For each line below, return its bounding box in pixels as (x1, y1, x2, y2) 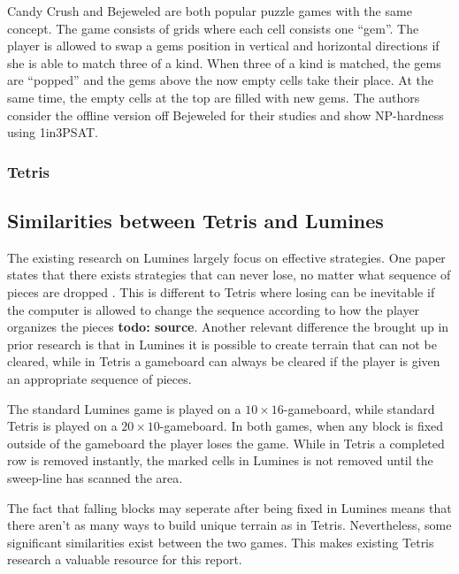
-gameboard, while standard (283, 399, 435, 417)
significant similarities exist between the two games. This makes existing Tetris (7, 532, 434, 551)
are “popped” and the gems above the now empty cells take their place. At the (7, 71, 434, 89)
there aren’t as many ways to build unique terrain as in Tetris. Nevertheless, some (7, 516, 452, 534)
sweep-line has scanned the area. (7, 468, 183, 486)
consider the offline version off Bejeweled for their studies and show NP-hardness (7, 105, 444, 124)
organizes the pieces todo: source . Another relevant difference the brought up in (7, 318, 449, 336)
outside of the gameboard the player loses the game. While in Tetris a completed (7, 433, 445, 452)
